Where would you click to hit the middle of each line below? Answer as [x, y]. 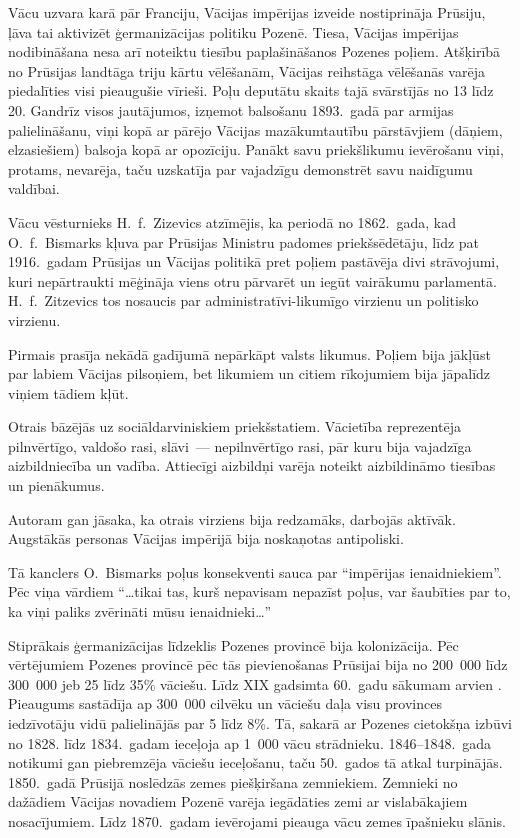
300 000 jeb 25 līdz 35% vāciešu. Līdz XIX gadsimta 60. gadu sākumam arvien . [255, 683]
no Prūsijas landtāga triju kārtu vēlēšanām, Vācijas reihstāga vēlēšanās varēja [246, 70]
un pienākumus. [56, 485]
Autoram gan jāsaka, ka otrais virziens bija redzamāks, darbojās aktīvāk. [232, 518]
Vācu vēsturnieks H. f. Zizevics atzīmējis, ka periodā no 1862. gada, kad [232, 221]
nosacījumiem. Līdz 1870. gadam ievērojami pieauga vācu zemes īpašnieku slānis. [257, 820]
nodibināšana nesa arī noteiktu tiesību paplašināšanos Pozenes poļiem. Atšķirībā [254, 51]
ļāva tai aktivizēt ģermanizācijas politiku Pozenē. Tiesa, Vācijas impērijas [233, 31]
